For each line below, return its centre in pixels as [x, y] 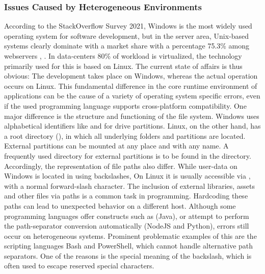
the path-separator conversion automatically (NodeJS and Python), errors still [127, 226]
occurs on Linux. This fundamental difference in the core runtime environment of [131, 85]
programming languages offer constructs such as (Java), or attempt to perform [127, 216]
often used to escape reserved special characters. [79, 266]
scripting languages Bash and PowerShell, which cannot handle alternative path [129, 246]
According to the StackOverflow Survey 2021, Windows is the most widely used [128, 26]
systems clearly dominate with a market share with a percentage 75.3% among [127, 46]
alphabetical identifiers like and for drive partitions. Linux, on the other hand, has [132, 126]
